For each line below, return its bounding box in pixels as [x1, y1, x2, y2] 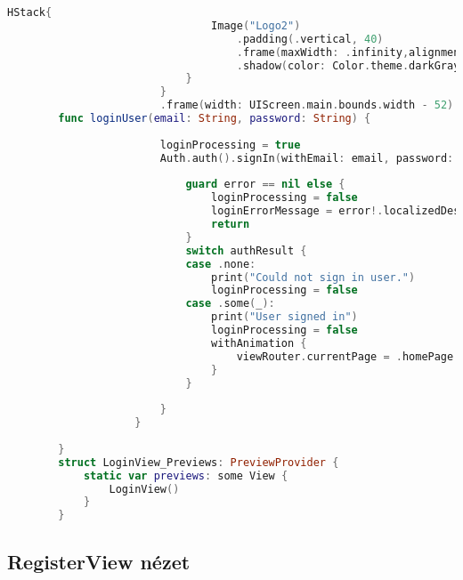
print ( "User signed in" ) [211, 310, 358, 324]
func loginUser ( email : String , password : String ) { [58, 112, 371, 125]
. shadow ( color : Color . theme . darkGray [236, 59, 460, 72]
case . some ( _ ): [185, 297, 275, 310]
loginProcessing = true [159, 138, 301, 151]
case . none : [185, 257, 256, 270]
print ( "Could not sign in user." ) [211, 270, 416, 284]
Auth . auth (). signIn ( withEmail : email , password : [159, 151, 454, 165]
